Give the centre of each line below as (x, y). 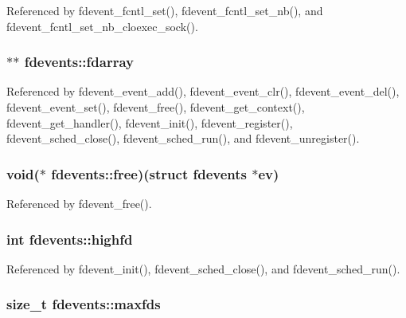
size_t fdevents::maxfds (84, 304)
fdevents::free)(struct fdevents (149, 173)
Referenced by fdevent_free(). (79, 203)
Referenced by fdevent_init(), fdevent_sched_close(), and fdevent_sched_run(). (203, 268)
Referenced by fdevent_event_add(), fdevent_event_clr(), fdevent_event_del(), (203, 91)
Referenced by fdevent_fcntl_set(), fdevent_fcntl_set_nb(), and (165, 10)
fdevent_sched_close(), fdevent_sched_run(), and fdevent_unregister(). (183, 138)
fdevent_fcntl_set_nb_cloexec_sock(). (102, 26)
